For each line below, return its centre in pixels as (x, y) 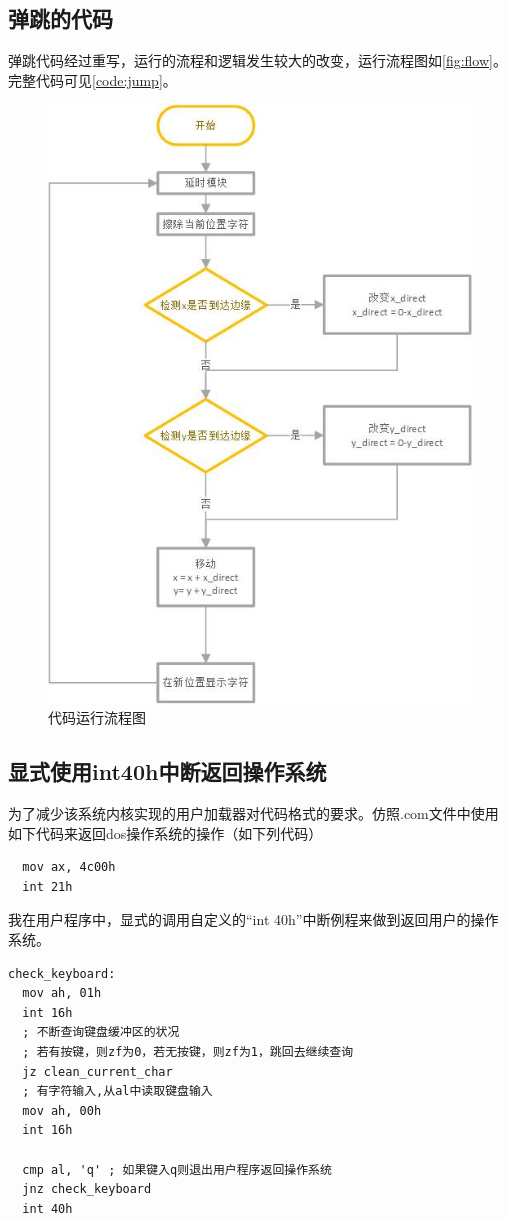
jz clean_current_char (97, 1071)
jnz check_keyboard (87, 1189)
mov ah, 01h (62, 993)
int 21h (47, 886)
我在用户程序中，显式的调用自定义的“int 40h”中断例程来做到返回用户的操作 (253, 919)
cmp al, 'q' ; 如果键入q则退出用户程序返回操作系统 (177, 1169)
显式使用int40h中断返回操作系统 (167, 771)
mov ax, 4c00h (69, 867)
